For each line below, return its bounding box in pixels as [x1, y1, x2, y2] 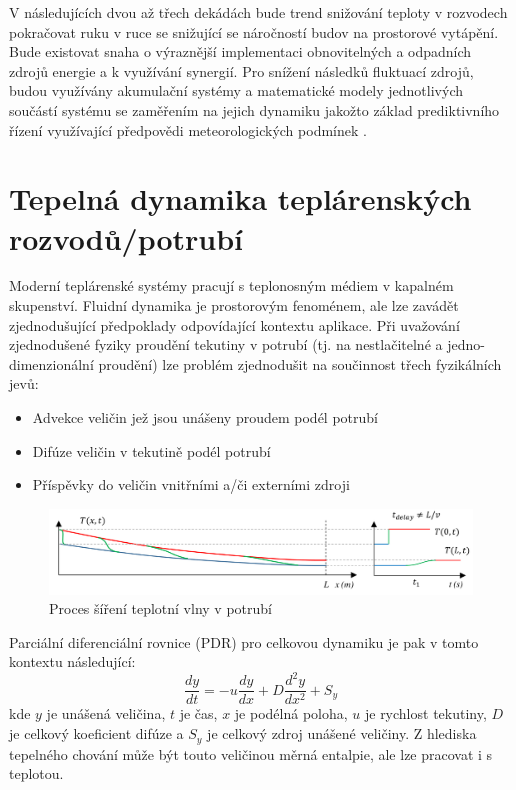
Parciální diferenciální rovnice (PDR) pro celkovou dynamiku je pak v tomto [9, 631, 479, 652]
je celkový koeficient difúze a [9, 723, 184, 744]
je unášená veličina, [46, 703, 166, 724]
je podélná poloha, [234, 703, 348, 724]
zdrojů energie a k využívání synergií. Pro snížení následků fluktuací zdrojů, [9, 60, 474, 81]
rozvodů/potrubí [9, 217, 244, 258]
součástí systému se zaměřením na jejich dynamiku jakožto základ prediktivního [9, 99, 500, 120]
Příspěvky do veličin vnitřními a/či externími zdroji [32, 474, 350, 495]
